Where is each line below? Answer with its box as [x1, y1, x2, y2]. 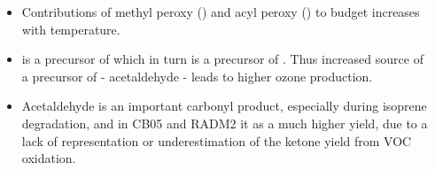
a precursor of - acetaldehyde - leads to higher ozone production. [21, 66, 373, 85]
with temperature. [21, 19, 120, 38]
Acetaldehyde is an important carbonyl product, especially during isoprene [21, 97, 427, 115]
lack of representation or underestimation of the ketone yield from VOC [21, 131, 412, 150]
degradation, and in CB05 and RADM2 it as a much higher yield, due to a [21, 113, 428, 132]
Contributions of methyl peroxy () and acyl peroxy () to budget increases [21, 3, 420, 20]
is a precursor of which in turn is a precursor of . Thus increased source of [21, 50, 423, 68]
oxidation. [21, 149, 76, 167]
